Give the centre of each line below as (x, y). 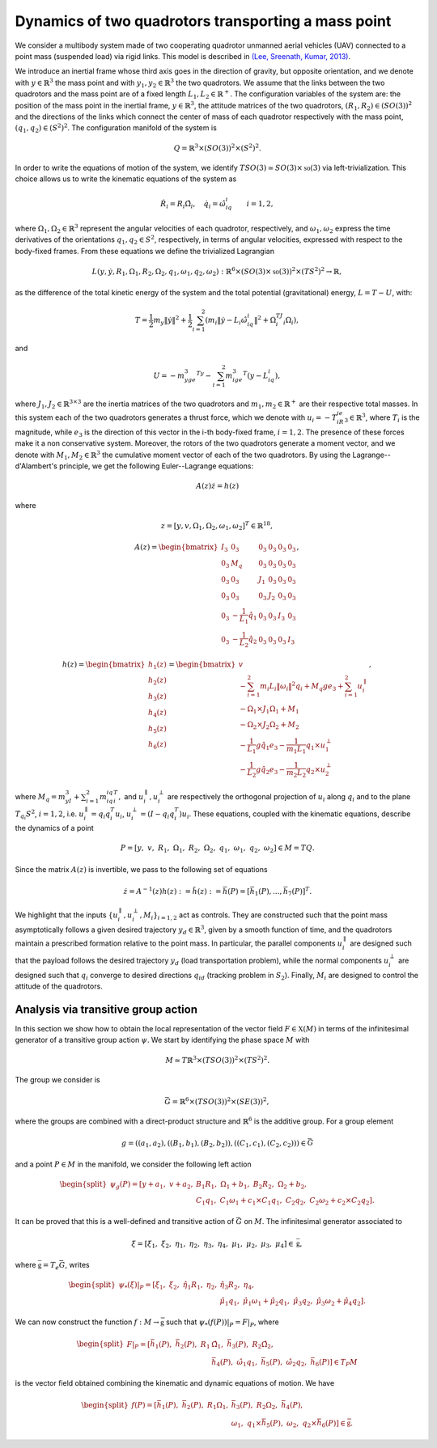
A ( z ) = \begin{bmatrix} (176, 547)
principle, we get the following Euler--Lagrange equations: (157, 466)
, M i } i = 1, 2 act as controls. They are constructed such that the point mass (264, 916)
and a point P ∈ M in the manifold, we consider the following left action (133, 1164)
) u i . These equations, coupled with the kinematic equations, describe (295, 815)
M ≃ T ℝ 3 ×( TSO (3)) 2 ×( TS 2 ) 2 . (218, 1060)
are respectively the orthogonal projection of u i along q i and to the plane (289, 797)
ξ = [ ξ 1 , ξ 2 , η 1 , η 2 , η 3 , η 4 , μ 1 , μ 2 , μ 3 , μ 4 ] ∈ (213, 1244)
